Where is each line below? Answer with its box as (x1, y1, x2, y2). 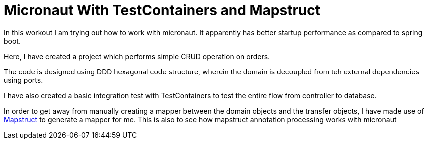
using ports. (4, 75, 43, 84)
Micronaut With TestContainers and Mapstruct (4, 2, 321, 19)
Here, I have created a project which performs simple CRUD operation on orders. (4, 52, 270, 61)
